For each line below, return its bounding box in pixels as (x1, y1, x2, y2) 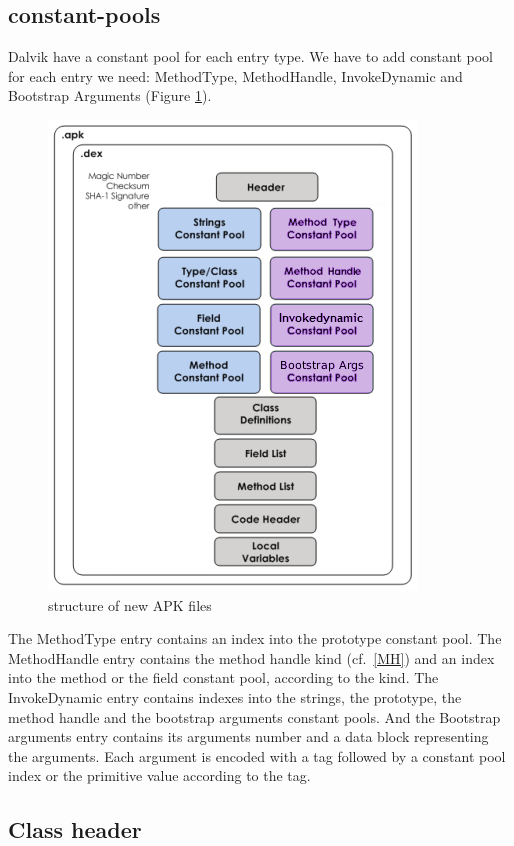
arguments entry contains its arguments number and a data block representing (8, 726, 489, 747)
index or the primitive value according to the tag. (8, 765, 311, 786)
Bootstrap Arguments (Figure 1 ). (8, 85, 212, 106)
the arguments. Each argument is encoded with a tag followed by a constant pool (8, 745, 506, 766)
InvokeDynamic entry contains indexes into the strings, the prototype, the (8, 686, 462, 707)
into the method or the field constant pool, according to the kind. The (8, 667, 439, 688)
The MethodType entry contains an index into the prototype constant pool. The (8, 628, 502, 649)
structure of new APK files (48, 594, 212, 615)
